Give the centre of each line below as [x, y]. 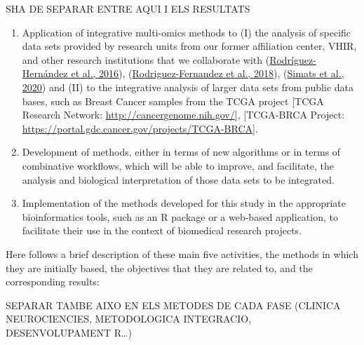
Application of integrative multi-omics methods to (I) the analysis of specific [187, 32]
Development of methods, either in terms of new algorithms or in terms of [181, 152]
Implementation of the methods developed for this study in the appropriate [184, 203]
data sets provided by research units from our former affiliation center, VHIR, [189, 46]
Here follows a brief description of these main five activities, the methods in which [182, 253]
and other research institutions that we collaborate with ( [146, 59]
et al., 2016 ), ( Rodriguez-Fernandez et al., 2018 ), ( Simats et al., [208, 73]
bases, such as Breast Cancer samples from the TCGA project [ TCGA [173, 101]
